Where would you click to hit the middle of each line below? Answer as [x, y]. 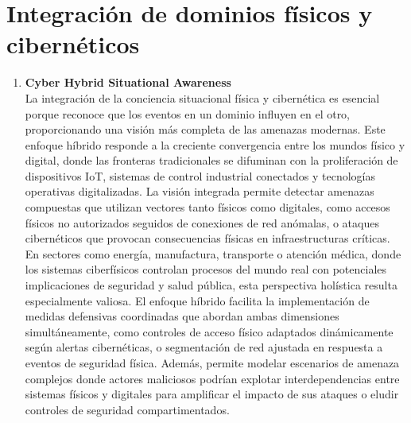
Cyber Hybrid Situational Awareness [128, 82]
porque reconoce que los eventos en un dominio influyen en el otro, [188, 113]
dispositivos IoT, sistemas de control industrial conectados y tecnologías [200, 175]
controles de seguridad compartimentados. [127, 409]
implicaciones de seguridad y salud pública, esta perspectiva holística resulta [211, 285]
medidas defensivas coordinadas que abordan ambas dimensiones [182, 316]
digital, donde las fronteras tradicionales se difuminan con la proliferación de [211, 160]
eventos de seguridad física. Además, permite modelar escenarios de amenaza [212, 363]
